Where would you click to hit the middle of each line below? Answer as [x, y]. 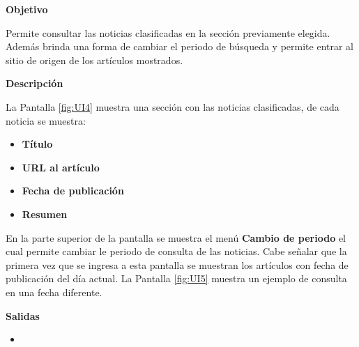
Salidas [23, 315]
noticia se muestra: [46, 120]
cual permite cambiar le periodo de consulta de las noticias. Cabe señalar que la [176, 251]
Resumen [45, 214]
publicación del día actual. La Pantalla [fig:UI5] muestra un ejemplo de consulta [176, 278]
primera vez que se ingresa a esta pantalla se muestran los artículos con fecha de [177, 264]
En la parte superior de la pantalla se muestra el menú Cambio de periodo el [176, 237]
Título [37, 144]
